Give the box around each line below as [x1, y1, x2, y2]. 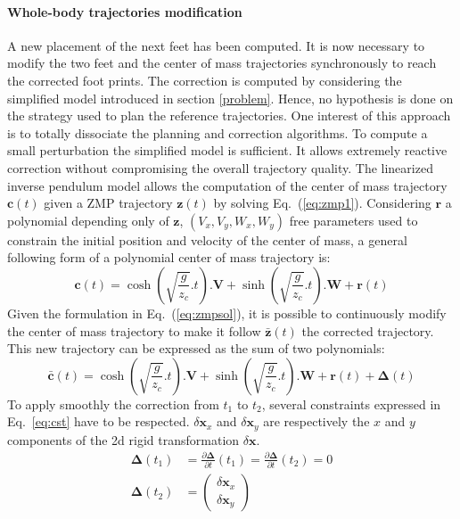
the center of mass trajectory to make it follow [7, 321, 261, 340]
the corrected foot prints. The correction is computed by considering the [7, 70, 402, 89]
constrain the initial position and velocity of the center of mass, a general [7, 230, 407, 249]
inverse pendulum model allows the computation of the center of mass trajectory [7, 176, 448, 194]
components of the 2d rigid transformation [7, 430, 240, 449]
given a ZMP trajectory [44, 194, 173, 212]
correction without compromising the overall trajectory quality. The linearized [7, 158, 433, 177]
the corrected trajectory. [301, 321, 434, 340]
